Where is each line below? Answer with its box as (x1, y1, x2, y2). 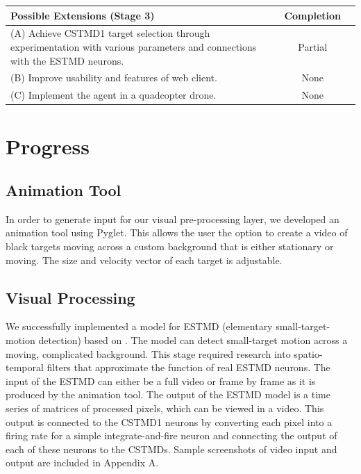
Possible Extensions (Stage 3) (10, 8, 155, 22)
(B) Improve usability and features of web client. (10, 70, 217, 85)
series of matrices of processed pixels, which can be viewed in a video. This (6, 401, 324, 416)
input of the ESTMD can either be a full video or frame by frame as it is (6, 373, 316, 388)
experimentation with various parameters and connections (10, 39, 257, 54)
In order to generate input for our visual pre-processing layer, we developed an (6, 211, 339, 226)
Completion (284, 8, 341, 22)
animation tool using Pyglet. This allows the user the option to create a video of (6, 225, 348, 240)
